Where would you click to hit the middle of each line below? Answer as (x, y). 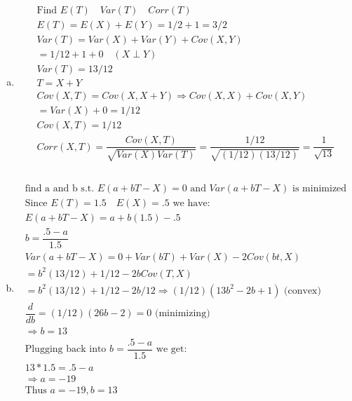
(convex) (303, 291)
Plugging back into (66, 349)
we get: (171, 349)
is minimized (320, 188)
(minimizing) (183, 314)
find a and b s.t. (60, 188)
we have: (191, 203)
